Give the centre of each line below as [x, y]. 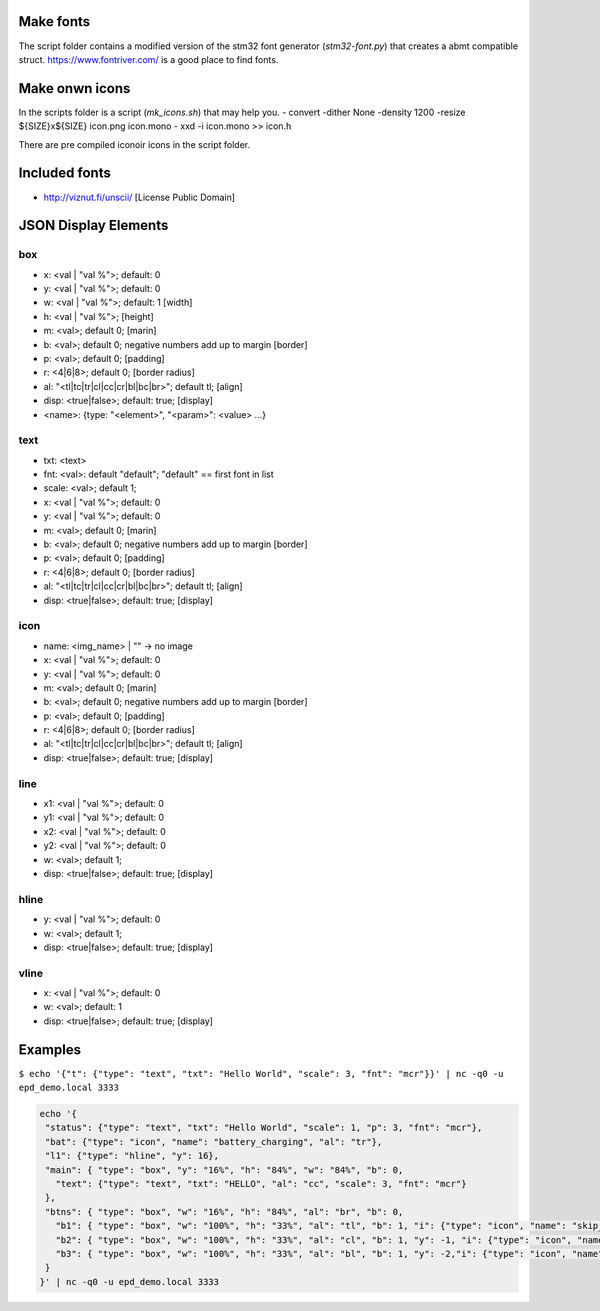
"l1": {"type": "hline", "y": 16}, [132, 1156]
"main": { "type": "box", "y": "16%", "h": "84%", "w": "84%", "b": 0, [224, 1169]
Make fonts [54, 21]
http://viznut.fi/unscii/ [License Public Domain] [139, 197]
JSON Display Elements [93, 225]
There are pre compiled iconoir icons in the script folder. [134, 144]
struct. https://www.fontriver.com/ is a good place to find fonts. [148, 59]
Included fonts [65, 173]
